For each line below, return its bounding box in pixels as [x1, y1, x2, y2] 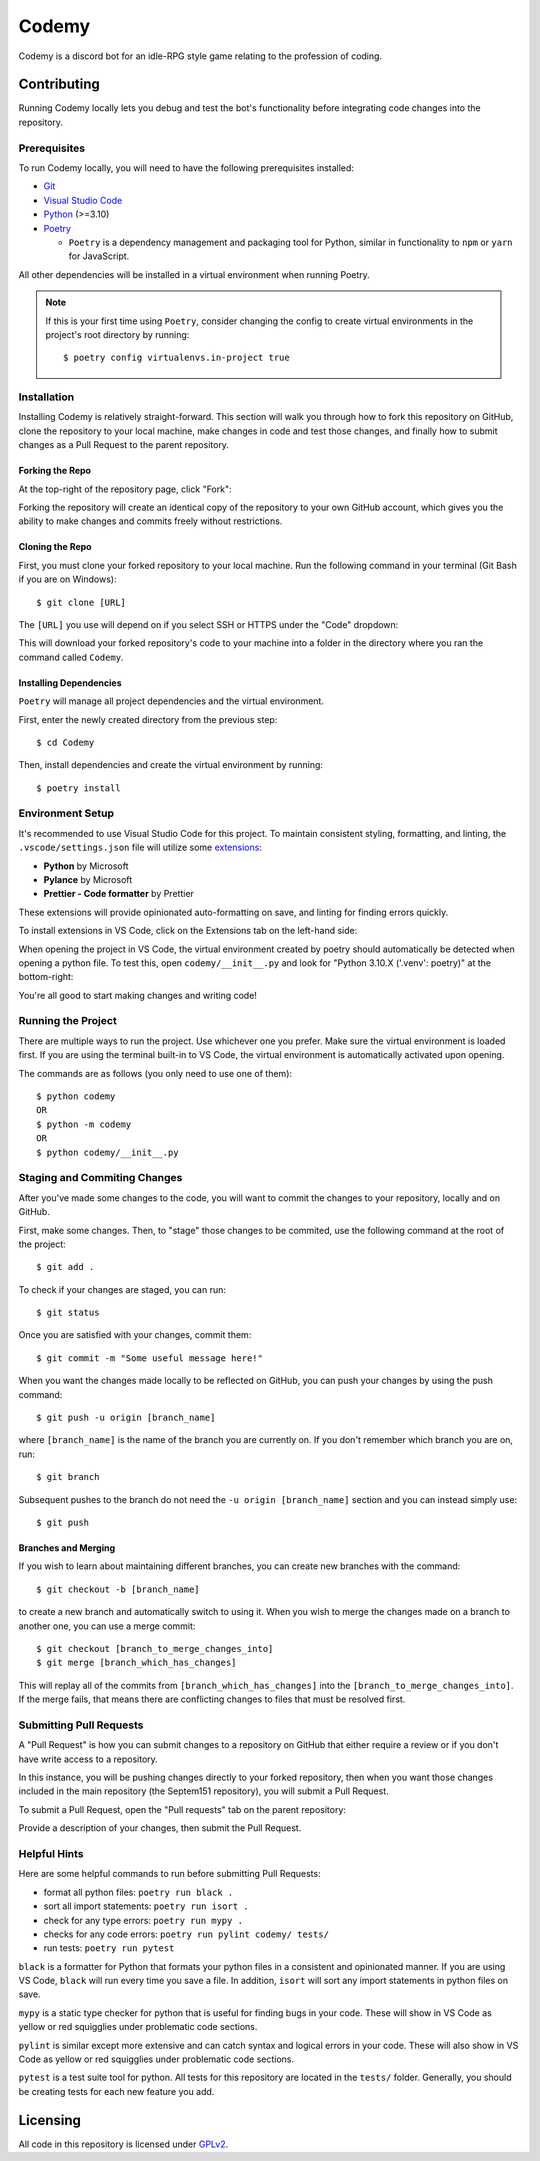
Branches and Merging [18, 1541, 115, 1554]
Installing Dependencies [18, 676, 122, 689]
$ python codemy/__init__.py [36, 1146, 179, 1158]
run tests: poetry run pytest [43, 1942, 175, 1954]
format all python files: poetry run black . [43, 1886, 234, 1898]
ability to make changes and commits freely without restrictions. [18, 515, 283, 527]
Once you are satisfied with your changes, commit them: [18, 1329, 252, 1341]
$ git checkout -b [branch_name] [36, 1583, 200, 1595]
